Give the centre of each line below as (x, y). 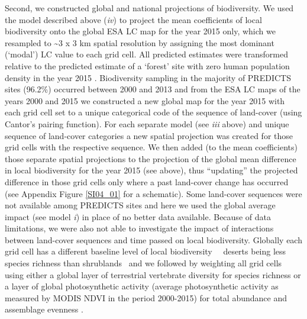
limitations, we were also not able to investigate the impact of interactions (139, 228)
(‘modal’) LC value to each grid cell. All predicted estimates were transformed (146, 54)
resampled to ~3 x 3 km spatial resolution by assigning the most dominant (140, 42)
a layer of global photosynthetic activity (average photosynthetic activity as (142, 286)
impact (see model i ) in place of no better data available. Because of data (138, 216)
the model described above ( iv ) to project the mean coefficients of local (133, 19)
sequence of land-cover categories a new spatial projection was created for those (149, 135)
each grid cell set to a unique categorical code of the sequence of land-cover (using (153, 112)
